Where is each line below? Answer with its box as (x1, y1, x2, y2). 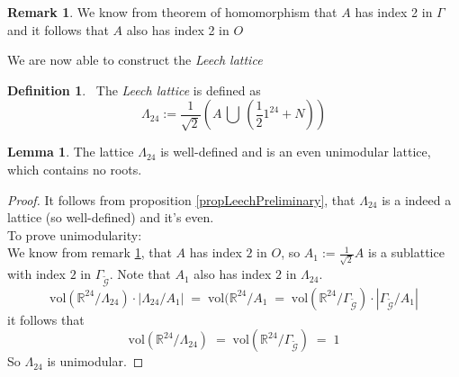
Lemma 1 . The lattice (7, 142, 134, 161)
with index (7, 265, 66, 283)
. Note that (109, 265, 171, 283)
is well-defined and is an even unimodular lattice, (160, 142, 431, 161)
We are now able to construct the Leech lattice (7, 50, 263, 69)
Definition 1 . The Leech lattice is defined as (7, 80, 261, 99)
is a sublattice (368, 243, 445, 262)
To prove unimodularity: (7, 225, 142, 244)
